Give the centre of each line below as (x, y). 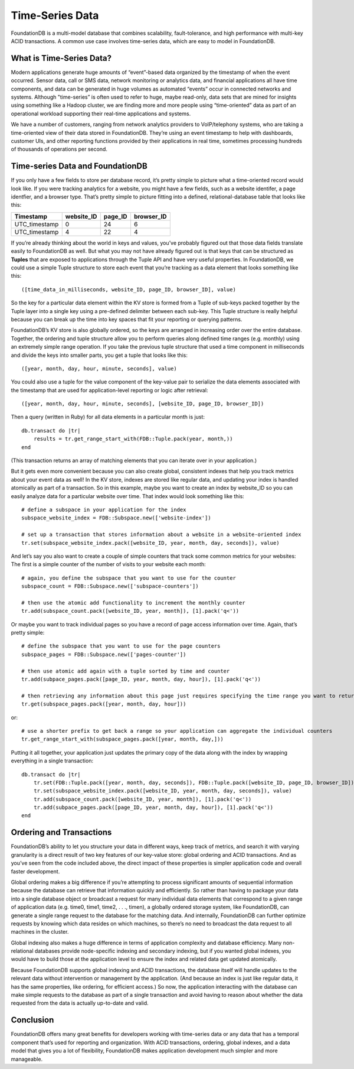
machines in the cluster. (40, 932)
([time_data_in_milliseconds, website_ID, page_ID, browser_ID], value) (129, 289)
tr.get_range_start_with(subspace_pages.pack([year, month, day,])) (122, 739)
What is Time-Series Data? (61, 58)
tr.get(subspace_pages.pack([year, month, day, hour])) (104, 704)
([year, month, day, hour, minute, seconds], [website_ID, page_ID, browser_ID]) (143, 404)
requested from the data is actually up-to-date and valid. (80, 1003)
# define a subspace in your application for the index (104, 509)
